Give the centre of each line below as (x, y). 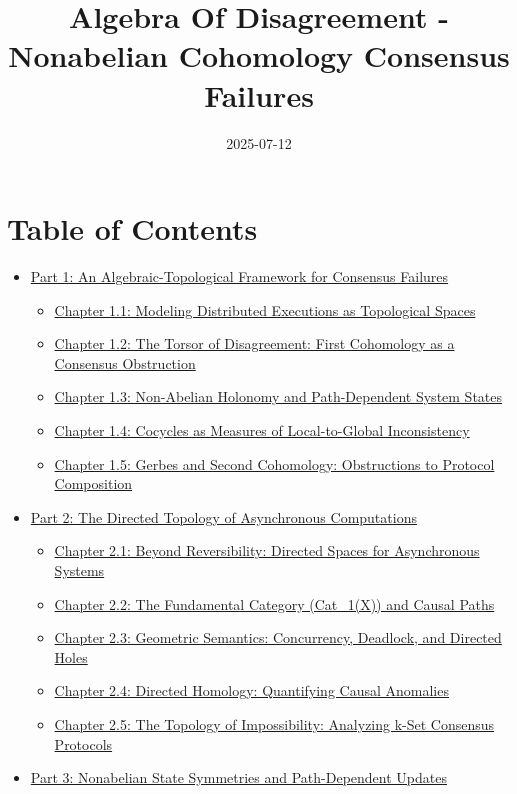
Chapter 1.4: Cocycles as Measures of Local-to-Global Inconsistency (262, 430)
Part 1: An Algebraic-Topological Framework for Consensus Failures (239, 276)
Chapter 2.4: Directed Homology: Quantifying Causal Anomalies (251, 690)
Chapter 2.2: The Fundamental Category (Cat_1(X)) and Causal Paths (274, 603)
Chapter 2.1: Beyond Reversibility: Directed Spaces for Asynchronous (267, 550)
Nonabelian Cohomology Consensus (259, 55)
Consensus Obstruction (125, 362)
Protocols (83, 743)
